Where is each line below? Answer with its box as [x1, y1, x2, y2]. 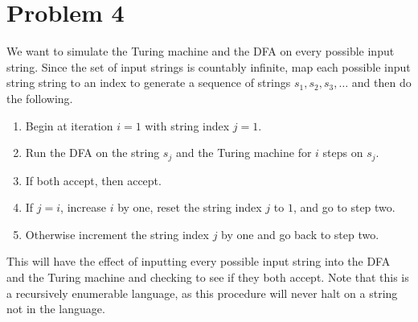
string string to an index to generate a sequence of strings [6, 74, 291, 91]
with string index [145, 117, 230, 134]
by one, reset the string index [117, 199, 262, 216]
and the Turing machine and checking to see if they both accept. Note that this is [6, 268, 409, 285]
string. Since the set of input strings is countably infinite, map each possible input [6, 58, 411, 75]
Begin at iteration [25, 117, 113, 134]
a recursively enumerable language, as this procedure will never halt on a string [6, 284, 398, 301]
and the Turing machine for [175, 144, 312, 161]
